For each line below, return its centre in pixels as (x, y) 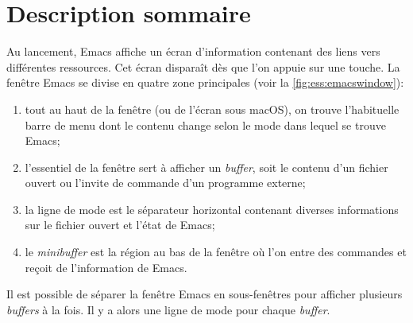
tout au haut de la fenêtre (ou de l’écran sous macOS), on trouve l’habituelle (212, 109)
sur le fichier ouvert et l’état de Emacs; (120, 225)
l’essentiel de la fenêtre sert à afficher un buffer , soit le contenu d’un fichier (206, 167)
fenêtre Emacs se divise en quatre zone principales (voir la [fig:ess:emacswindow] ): (205, 82)
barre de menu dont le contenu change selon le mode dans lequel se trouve (205, 125)
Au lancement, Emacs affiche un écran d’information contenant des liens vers (193, 51)
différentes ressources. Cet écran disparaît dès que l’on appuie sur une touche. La (203, 66)
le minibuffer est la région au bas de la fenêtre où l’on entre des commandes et (216, 252)
